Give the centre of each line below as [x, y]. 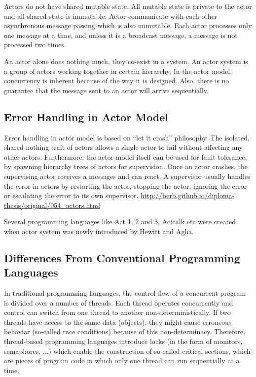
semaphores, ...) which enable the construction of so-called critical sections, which [127, 351]
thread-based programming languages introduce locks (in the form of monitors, [123, 341]
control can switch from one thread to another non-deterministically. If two [117, 312]
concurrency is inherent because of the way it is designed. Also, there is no [117, 81]
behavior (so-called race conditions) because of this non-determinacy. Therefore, [125, 331]
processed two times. [35, 45]
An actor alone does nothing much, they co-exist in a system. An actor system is [126, 61]
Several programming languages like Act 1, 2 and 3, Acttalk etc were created [120, 222]
